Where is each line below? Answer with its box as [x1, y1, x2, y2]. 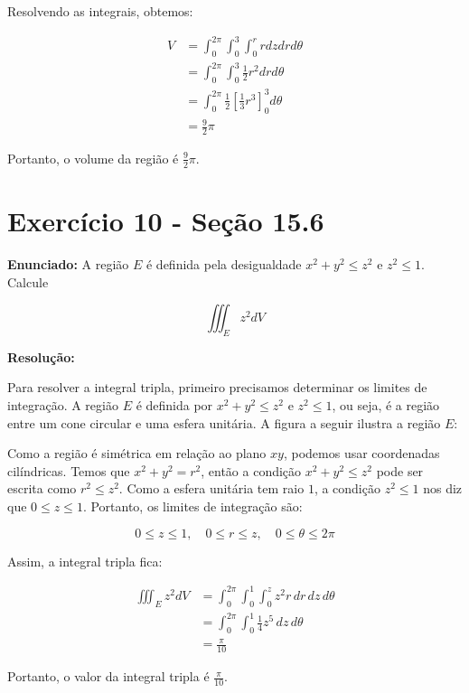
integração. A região [7, 396, 118, 415]
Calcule [7, 272, 49, 291]
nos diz [423, 479, 463, 498]
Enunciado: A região [7, 254, 129, 273]
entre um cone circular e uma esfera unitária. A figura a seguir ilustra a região [7, 413, 441, 432]
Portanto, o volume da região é [7, 148, 179, 167]
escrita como [7, 479, 77, 498]
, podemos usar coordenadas [283, 444, 440, 463]
